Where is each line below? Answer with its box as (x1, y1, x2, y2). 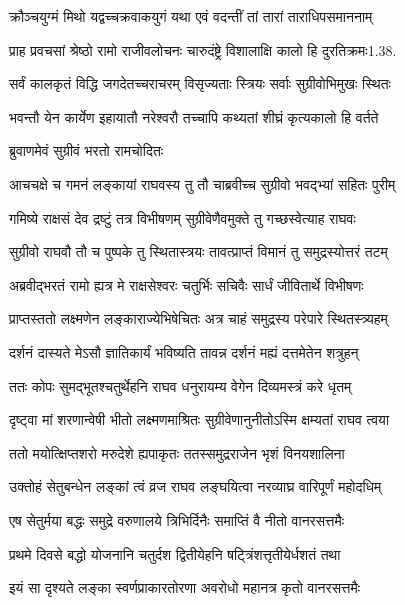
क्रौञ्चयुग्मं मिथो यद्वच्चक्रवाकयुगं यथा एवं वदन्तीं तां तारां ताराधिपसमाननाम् (9, 6, 373, 26)
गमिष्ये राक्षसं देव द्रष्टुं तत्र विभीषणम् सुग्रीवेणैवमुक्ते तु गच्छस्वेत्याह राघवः (9, 207, 356, 228)
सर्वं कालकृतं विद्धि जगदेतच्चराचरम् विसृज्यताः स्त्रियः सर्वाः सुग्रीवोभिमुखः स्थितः (9, 73, 391, 94)
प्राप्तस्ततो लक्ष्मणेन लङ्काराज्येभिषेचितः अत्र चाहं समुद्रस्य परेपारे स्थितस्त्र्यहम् (9, 308, 388, 329)
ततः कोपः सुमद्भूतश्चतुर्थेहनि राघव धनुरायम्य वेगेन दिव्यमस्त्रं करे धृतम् (9, 375, 352, 396)
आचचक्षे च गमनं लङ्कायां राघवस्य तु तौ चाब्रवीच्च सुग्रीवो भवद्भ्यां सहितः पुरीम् (9, 173, 396, 194)
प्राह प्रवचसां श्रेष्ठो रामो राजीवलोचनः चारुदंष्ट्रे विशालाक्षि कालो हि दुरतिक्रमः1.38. (9, 39, 397, 60)
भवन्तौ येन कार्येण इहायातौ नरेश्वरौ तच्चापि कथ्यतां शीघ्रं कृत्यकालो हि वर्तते (9, 106, 379, 127)
